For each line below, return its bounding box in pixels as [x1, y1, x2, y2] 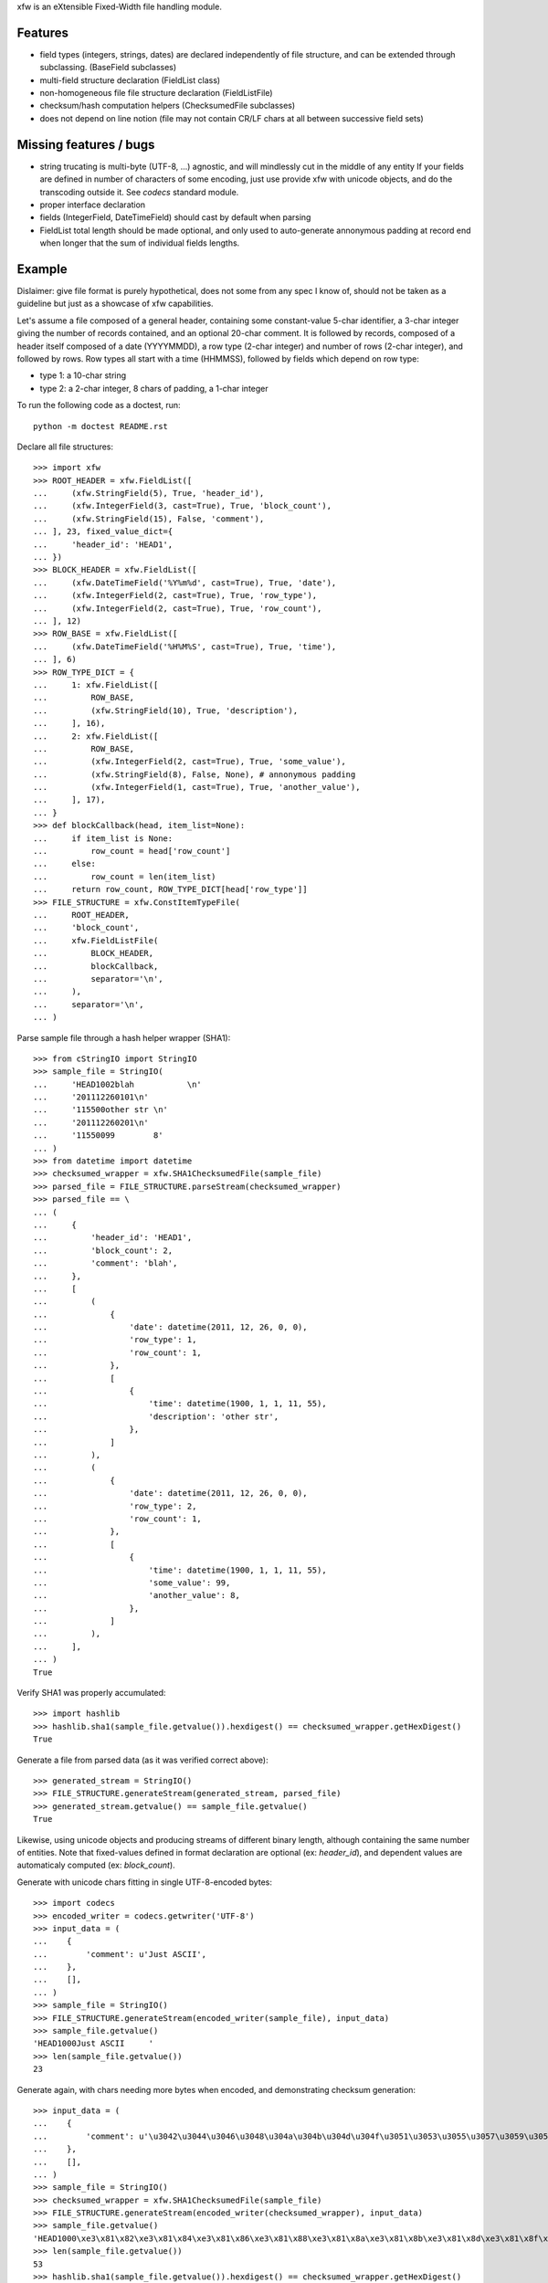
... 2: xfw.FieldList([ [33, 731, 159, 742]
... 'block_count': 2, [33, 1245, 174, 1256]
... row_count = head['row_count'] [33, 846, 231, 857]
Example [16, 261, 68, 277]
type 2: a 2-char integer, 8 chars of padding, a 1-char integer [39, 383, 269, 394]
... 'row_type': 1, [33, 1334, 197, 1345]
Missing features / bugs [16, 137, 155, 153]
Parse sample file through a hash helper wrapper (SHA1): [16, 1032, 231, 1043]
